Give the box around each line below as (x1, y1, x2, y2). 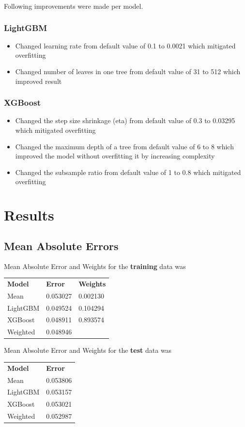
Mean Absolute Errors (4, 238, 119, 253)
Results (4, 205, 54, 225)
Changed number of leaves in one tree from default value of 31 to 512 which (15, 66, 241, 76)
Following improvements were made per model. (4, 1, 143, 11)
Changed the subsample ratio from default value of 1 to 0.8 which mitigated (15, 167, 241, 177)
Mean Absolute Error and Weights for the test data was (4, 345, 172, 355)
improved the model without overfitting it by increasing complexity (15, 151, 215, 161)
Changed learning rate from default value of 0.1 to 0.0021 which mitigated (15, 40, 236, 50)
